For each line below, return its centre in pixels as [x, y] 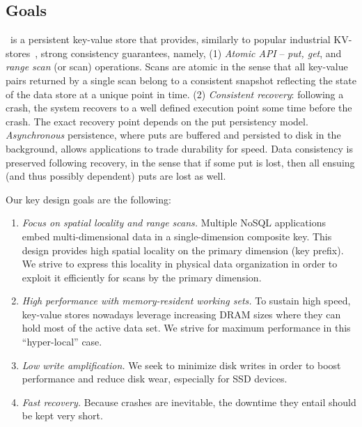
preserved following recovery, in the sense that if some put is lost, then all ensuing [180, 162]
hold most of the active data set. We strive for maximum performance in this [186, 328]
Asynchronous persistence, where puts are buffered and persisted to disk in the [173, 135]
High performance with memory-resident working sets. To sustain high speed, [186, 301]
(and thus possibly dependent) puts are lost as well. [116, 176]
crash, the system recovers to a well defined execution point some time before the [179, 108]
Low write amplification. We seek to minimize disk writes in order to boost [181, 365]
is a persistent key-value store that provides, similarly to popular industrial [170, 39]
